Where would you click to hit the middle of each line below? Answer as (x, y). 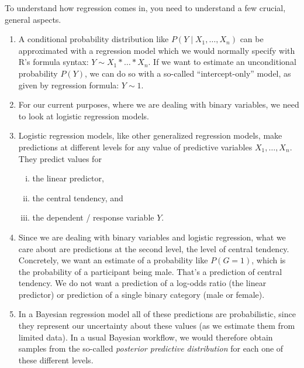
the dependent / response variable (93, 217)
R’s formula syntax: (53, 62)
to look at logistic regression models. (84, 116)
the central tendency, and (78, 197)
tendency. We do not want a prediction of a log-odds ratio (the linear (142, 283)
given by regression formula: (69, 85)
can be (252, 39)
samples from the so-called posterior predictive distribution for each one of (151, 348)
